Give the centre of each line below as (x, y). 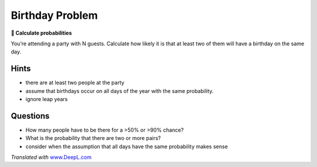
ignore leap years (47, 99)
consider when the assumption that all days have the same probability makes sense (127, 146)
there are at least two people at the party (75, 83)
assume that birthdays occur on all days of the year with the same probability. (119, 91)
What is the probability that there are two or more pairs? (93, 138)
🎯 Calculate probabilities (41, 33)
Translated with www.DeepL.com (51, 157)
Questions (30, 116)
